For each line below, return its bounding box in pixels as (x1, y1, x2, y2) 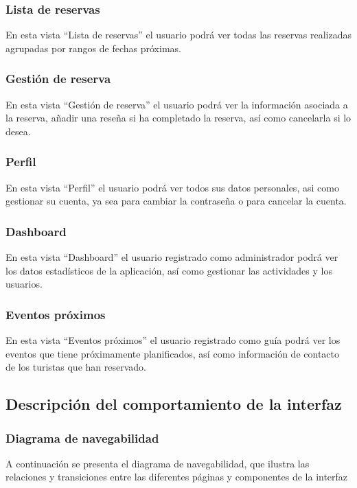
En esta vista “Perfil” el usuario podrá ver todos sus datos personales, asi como (5, 180, 339, 194)
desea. (5, 124, 31, 138)
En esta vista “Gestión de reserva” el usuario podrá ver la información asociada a (5, 97, 348, 111)
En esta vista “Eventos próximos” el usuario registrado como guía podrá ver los (5, 333, 341, 347)
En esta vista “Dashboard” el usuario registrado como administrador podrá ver (5, 250, 338, 264)
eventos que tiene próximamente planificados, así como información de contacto (5, 346, 339, 360)
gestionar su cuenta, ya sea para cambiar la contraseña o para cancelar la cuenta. (5, 194, 347, 208)
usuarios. (5, 277, 43, 291)
